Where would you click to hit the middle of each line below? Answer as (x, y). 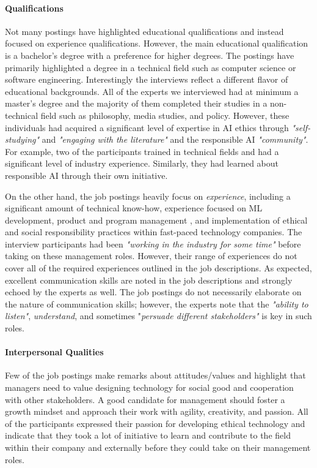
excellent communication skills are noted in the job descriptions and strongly (149, 280)
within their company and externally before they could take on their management (158, 447)
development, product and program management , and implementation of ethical (156, 220)
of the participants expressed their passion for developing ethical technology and (155, 423)
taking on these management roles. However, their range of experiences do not (151, 256)
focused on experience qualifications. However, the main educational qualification (157, 43)
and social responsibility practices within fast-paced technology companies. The (154, 232)
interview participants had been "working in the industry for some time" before (153, 243)
